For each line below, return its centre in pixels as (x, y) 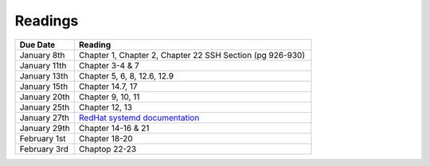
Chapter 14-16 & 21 (114, 128)
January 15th (44, 86)
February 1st (43, 138)
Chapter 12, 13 (106, 107)
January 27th (45, 118)
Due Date (37, 44)
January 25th (45, 107)
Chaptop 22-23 (107, 149)
